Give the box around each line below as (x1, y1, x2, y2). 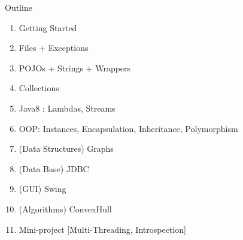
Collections (19, 82, 59, 94)
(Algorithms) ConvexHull (19, 202, 112, 215)
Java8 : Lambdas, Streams (19, 101, 116, 114)
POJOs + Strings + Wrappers (19, 61, 131, 74)
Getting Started (19, 21, 77, 34)
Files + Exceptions (19, 41, 89, 54)
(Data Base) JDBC (19, 162, 89, 175)
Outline (5, 1, 32, 13)
